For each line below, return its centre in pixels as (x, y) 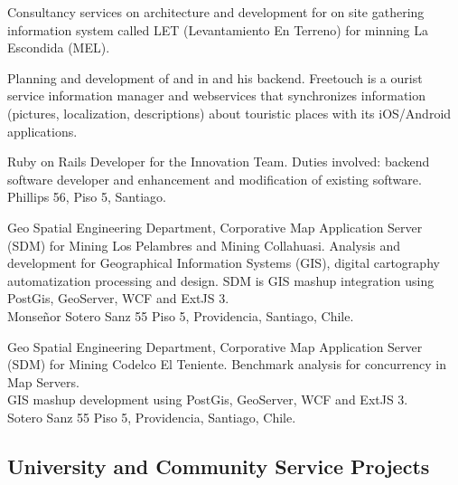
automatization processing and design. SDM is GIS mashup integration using (221, 280)
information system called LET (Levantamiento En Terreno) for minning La (218, 29)
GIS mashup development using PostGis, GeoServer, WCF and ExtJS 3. (208, 399)
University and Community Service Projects (219, 466)
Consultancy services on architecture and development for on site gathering (216, 12)
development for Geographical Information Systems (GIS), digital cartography (224, 263)
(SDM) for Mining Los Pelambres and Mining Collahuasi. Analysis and (204, 245)
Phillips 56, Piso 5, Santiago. (87, 197)
